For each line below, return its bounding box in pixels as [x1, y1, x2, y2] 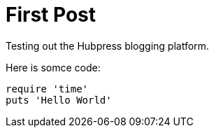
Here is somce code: [6, 61, 101, 73]
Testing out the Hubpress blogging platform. [6, 39, 209, 52]
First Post [6, 3, 97, 27]
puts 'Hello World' [6, 94, 112, 106]
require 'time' [6, 83, 89, 94]
